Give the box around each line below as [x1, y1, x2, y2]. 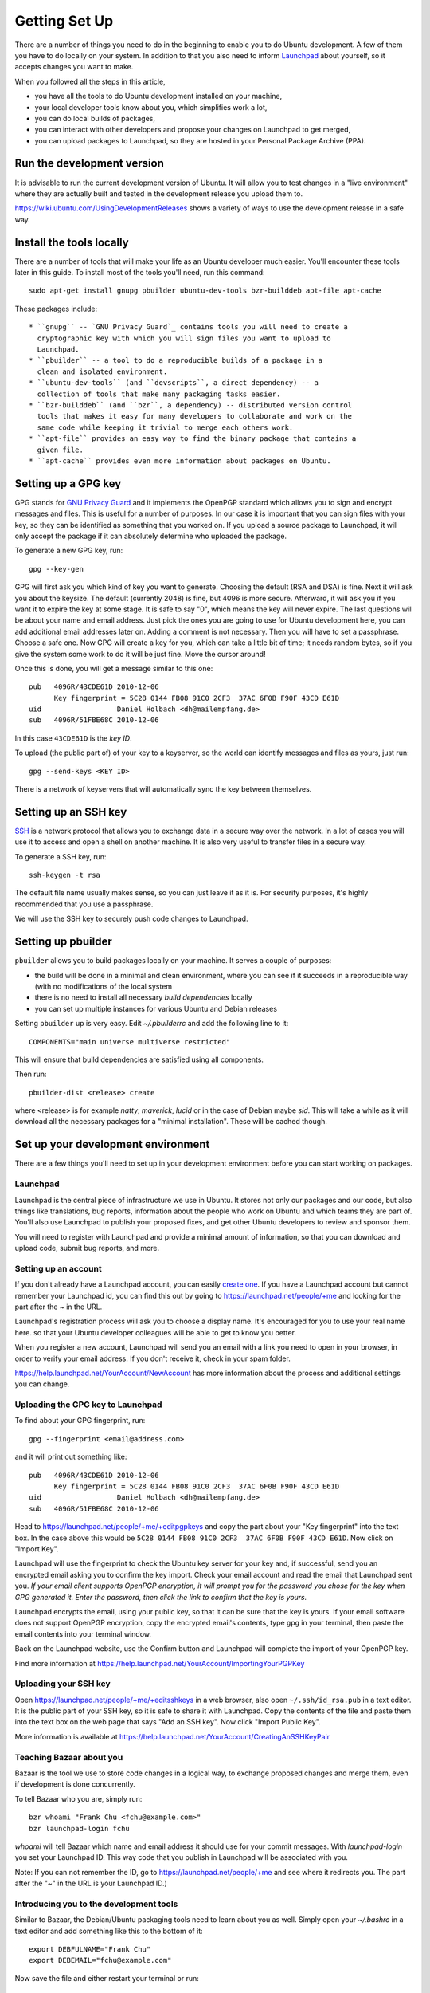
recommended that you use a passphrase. [14, 899, 154, 909]
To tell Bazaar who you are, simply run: [14, 1794, 143, 1803]
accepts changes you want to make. [14, 62, 134, 72]
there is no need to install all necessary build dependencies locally [34, 993, 252, 1002]
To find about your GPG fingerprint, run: [14, 1416, 146, 1425]
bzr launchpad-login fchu [29, 1824, 131, 1833]
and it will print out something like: [14, 1452, 127, 1462]
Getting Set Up [14, 12, 114, 29]
